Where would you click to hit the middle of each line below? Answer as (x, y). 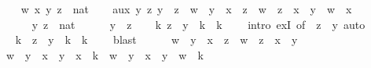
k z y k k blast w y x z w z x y (156, 39)
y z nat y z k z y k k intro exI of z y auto (198, 24)
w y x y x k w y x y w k (105, 54)
